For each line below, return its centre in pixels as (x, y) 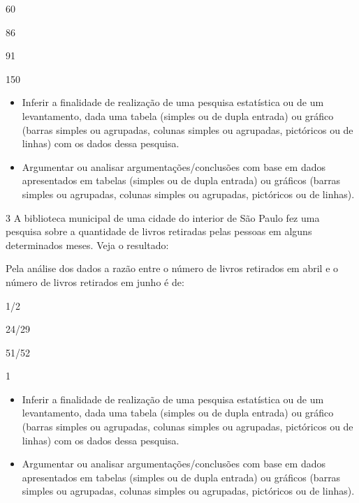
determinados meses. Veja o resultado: (87, 245)
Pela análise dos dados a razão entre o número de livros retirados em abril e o (172, 268)
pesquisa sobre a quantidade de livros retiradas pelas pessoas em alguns (159, 231)
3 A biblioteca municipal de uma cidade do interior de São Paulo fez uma (163, 217)
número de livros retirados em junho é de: (95, 281)
